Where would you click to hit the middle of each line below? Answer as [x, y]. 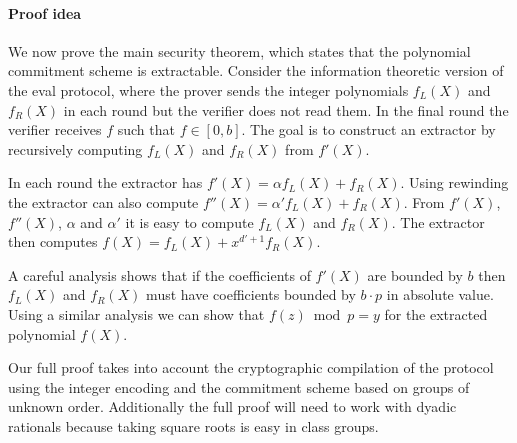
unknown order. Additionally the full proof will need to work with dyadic [232, 406]
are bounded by [415, 274]
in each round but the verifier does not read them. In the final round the [286, 109]
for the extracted [436, 313]
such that [146, 129]
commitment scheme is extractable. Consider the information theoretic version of [256, 70]
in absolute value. [440, 294]
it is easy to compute [189, 221]
